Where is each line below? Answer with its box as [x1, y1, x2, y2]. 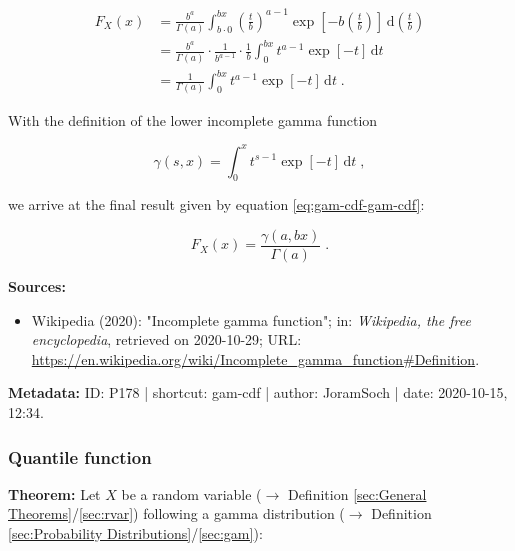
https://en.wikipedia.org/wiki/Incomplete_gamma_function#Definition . [31, 348, 480, 369]
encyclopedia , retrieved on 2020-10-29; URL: [31, 329, 302, 350]
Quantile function [8, 444, 152, 469]
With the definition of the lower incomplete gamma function [8, 109, 378, 130]
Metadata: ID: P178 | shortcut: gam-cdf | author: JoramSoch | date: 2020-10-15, [8, 382, 508, 403]
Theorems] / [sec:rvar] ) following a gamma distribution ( [8, 503, 345, 524]
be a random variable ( [121, 483, 262, 504]
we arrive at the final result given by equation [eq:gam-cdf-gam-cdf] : [8, 194, 425, 215]
